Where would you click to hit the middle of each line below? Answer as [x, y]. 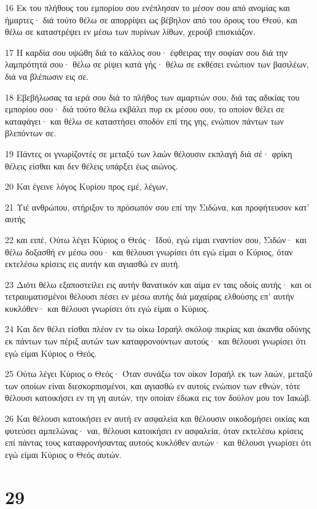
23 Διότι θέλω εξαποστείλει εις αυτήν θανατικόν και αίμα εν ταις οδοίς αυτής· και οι [158, 284]
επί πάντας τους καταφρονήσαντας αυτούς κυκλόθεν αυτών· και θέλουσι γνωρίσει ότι [158, 442]
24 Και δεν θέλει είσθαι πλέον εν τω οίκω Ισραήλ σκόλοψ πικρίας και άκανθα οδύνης [158, 329]
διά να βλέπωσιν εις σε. [47, 76]
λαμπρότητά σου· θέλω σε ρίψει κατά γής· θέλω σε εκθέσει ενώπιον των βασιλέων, [157, 64]
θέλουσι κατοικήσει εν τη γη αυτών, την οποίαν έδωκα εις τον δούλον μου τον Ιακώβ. [158, 398]
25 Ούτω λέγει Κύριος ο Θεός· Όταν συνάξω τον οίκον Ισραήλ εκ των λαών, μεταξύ [159, 374]
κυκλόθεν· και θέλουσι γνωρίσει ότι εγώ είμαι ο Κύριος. [107, 308]
